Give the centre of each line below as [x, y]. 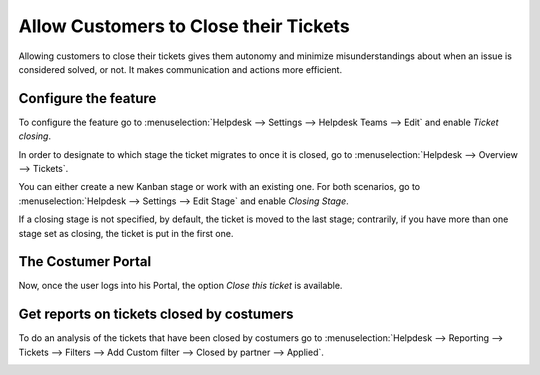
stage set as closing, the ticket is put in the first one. [126, 233]
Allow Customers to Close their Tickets [184, 26]
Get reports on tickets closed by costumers [156, 314]
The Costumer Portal [85, 261]
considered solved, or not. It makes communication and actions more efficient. [180, 69]
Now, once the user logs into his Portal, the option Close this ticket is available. [180, 286]
